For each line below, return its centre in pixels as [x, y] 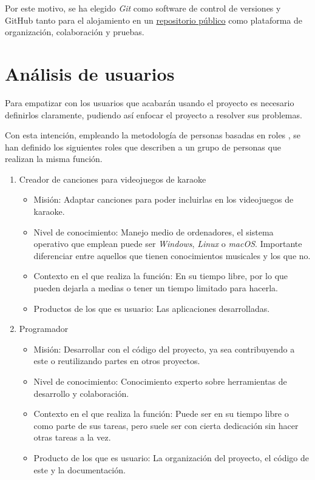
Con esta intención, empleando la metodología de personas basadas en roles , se [153, 135]
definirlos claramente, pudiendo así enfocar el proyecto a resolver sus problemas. [154, 114]
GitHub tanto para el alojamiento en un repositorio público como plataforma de [154, 20]
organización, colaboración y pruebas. [75, 32]
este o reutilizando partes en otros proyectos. [117, 361]
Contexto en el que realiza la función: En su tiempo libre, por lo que [161, 276]
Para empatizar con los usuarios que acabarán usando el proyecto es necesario [150, 102]
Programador [44, 329]
